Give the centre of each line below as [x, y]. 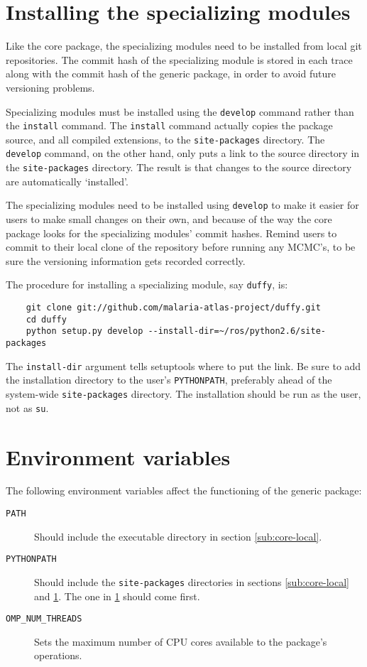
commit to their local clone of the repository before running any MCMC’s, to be [181, 247]
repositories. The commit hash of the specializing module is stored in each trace [179, 59]
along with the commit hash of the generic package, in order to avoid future [171, 74]
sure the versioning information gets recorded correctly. [126, 260]
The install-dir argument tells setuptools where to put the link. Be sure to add [183, 365]
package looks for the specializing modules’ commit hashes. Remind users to [171, 233]
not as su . [27, 407]
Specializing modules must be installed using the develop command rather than [180, 111]
